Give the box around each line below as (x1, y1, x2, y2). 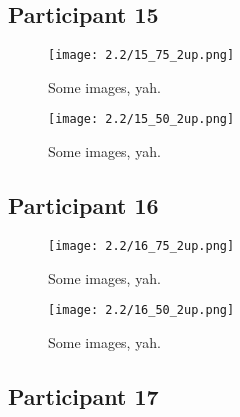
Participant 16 (8, 190, 159, 221)
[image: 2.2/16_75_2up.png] (48, 238, 235, 253)
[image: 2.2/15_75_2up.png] (48, 48, 235, 63)
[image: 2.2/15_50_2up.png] (48, 112, 235, 127)
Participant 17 (8, 380, 159, 411)
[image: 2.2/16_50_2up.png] (48, 303, 235, 318)
